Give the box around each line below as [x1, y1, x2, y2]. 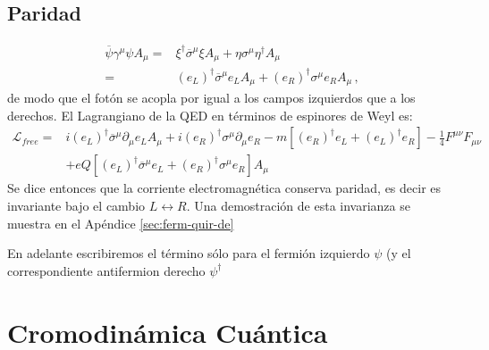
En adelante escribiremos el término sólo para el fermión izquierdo [7, 244, 370, 262]
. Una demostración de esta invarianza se [186, 196, 410, 215]
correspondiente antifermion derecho [7, 261, 206, 279]
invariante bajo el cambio [7, 196, 146, 215]
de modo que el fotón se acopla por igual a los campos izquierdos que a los [7, 88, 416, 107]
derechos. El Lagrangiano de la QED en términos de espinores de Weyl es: [7, 105, 413, 124]
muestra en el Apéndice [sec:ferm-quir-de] [7, 213, 234, 232]
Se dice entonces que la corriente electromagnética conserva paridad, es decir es [7, 179, 442, 197]
